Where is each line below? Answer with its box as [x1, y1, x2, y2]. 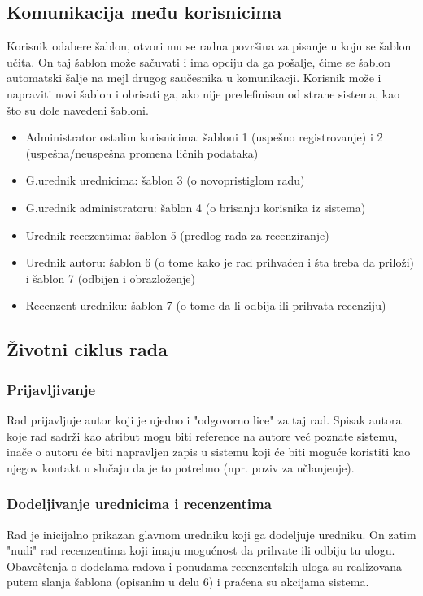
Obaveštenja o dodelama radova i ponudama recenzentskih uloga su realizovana [7, 557, 403, 574]
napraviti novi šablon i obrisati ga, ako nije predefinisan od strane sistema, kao [7, 85, 400, 102]
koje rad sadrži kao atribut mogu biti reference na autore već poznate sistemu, [7, 427, 398, 444]
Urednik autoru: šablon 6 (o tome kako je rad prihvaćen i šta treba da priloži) [25, 254, 414, 271]
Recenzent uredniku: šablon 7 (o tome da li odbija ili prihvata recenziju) [25, 297, 386, 314]
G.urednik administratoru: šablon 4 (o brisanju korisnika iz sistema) [25, 198, 366, 215]
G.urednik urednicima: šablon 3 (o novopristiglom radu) [25, 172, 305, 189]
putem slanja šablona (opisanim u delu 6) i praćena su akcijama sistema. [7, 573, 369, 590]
